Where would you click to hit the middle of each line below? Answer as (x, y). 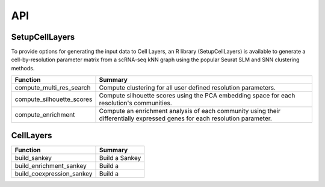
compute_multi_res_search (53, 88)
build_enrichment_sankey (51, 165)
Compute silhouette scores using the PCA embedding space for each (197, 96)
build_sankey (33, 158)
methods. (23, 68)
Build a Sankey (120, 158)
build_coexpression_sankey (54, 173)
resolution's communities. (136, 103)
